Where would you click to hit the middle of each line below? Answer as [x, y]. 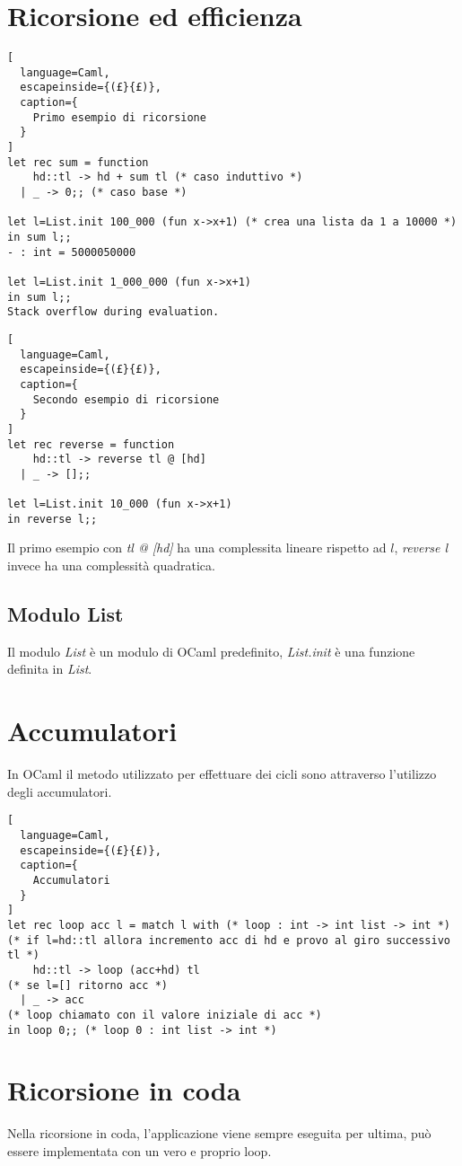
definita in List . [50, 669]
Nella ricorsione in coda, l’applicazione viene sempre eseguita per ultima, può [219, 1133]
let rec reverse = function [91, 444]
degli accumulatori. [60, 791]
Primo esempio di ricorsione [119, 117]
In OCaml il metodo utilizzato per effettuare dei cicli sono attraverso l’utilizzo [222, 774]
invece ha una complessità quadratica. [111, 565]
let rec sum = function [78, 162]
